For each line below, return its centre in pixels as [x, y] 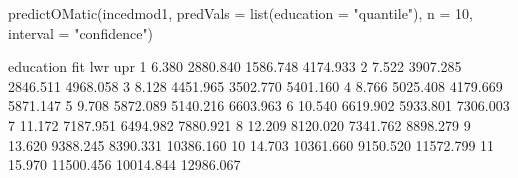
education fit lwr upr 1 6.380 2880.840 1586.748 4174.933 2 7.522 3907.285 [235, 66]
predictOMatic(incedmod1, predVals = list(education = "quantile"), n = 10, [240, 13]
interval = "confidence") [81, 32]
